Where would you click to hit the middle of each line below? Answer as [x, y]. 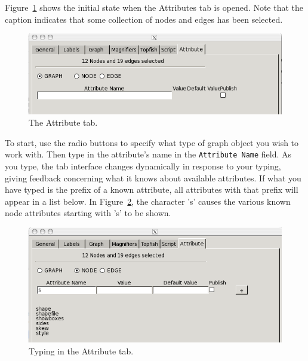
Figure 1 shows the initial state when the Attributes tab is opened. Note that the [154, 7]
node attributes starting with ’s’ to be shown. [88, 213]
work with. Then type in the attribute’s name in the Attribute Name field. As [148, 154]
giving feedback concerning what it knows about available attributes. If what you [153, 178]
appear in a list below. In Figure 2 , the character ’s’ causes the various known [148, 201]
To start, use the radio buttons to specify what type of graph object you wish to [152, 142]
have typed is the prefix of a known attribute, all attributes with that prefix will [152, 189]
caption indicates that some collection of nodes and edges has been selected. [144, 19]
